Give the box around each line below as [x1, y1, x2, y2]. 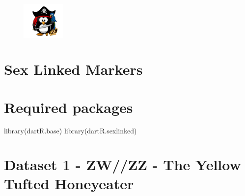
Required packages [4, 97, 133, 117]
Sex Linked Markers [4, 59, 143, 79]
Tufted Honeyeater [4, 174, 134, 194]
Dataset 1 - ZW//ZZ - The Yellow [4, 154, 241, 174]
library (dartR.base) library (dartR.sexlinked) [4, 126, 137, 136]
